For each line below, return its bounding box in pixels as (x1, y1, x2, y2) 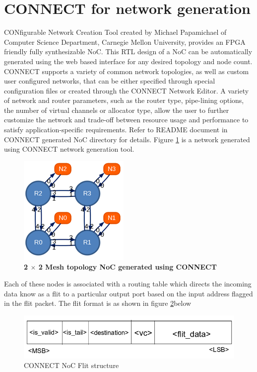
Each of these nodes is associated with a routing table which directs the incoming (4, 279, 252, 289)
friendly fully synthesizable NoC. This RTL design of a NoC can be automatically (4, 46, 253, 57)
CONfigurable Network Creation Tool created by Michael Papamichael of (4, 27, 227, 37)
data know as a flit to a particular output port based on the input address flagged (4, 288, 253, 298)
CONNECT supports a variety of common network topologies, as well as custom (4, 66, 249, 76)
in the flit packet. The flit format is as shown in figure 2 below (4, 298, 192, 308)
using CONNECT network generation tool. (4, 144, 134, 154)
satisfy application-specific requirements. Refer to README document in (4, 124, 228, 135)
